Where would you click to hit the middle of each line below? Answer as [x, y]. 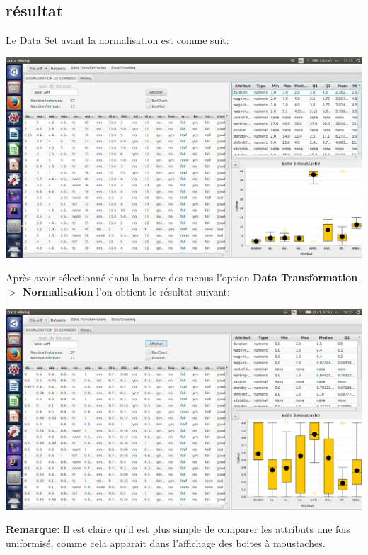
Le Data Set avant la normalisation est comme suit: [117, 40]
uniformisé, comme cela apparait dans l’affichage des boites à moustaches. [166, 543]
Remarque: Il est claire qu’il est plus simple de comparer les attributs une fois [178, 529]
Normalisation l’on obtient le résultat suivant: [126, 291]
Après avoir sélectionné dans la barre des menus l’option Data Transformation [182, 277]
